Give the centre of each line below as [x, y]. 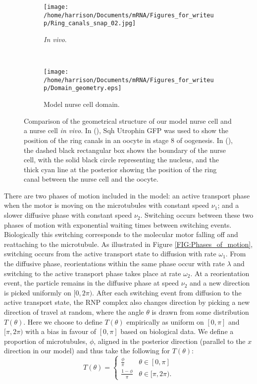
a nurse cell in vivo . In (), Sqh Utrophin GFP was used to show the [126, 130]
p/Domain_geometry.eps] [83, 88]
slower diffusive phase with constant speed [68, 215]
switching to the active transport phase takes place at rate [93, 273]
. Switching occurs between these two [197, 215]
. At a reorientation [220, 273]
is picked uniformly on [38, 292]
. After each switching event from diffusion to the [167, 292]
